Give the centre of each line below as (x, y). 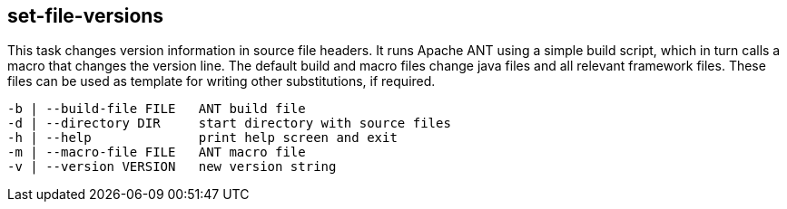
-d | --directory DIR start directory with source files (229, 123)
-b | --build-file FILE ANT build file (157, 109)
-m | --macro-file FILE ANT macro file (157, 152)
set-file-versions (86, 16)
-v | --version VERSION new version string (172, 167)
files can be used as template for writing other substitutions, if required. (221, 81)
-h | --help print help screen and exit (202, 138)
